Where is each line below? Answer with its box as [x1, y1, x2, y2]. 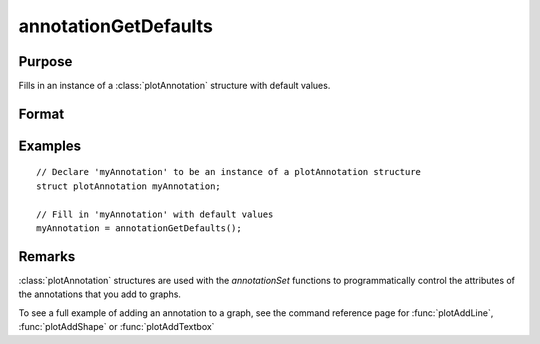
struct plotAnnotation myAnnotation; [36, 180, 222, 192]
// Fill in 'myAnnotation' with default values [36, 208, 274, 220]
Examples [18, 137, 82, 154]
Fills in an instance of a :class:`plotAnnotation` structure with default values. [18, 80, 331, 92]
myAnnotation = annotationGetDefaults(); [36, 223, 242, 234]
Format [18, 105, 65, 122]
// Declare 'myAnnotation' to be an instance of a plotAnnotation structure [36, 166, 422, 178]
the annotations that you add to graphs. [18, 288, 182, 300]
